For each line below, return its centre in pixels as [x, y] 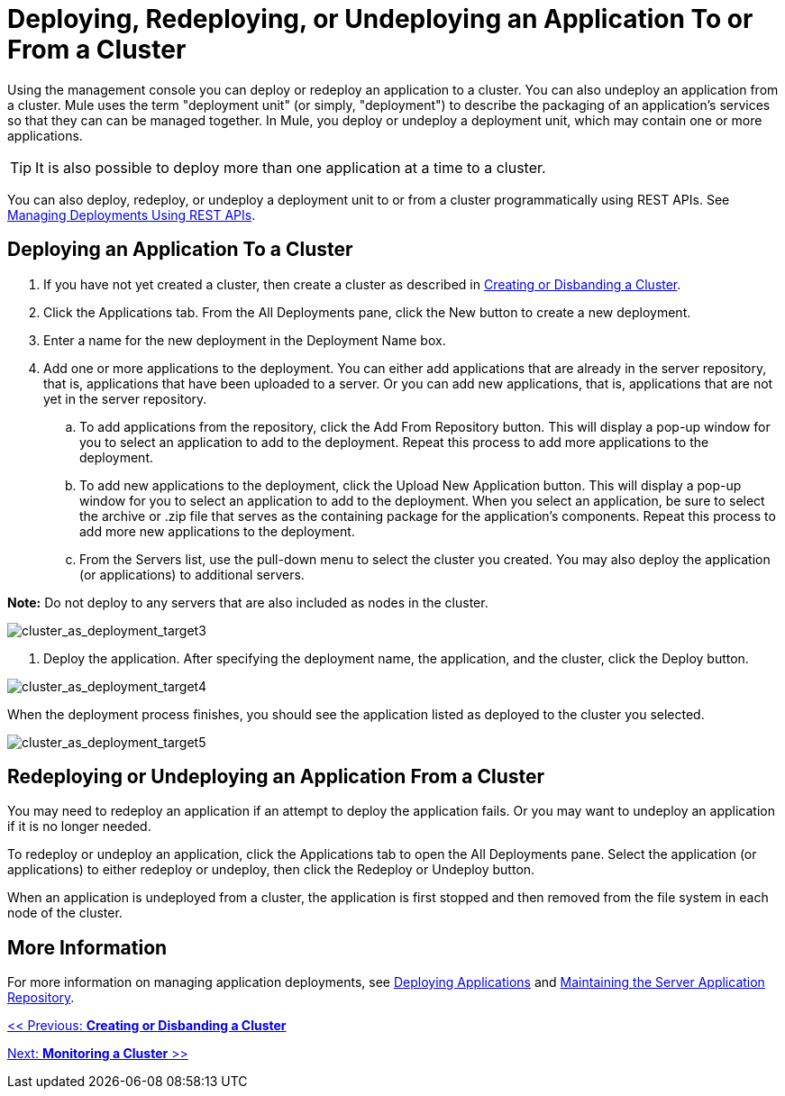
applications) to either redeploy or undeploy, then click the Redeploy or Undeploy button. [271, 870]
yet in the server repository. [125, 398]
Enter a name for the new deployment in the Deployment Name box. [245, 340]
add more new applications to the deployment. [217, 531]
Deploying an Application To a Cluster [180, 250]
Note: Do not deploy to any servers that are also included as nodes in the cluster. [248, 602]
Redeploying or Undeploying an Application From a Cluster [276, 777]
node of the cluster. [65, 913]
